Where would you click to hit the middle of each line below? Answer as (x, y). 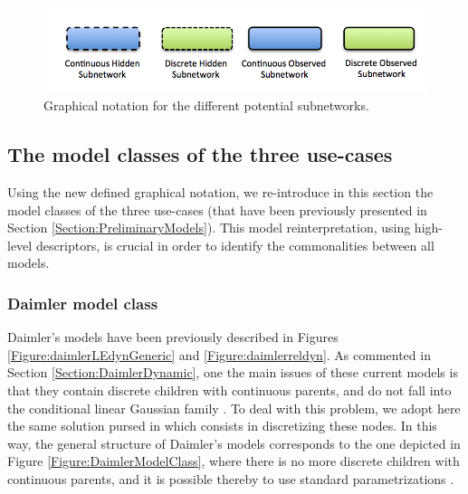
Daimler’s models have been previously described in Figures (173, 337)
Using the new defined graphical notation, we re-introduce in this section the (220, 192)
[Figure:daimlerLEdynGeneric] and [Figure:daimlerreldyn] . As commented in (219, 354)
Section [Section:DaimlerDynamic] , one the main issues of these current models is (233, 372)
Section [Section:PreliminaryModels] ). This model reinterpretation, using (209, 228)
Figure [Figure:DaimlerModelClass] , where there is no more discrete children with (234, 461)
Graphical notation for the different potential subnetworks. (206, 105)
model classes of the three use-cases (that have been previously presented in (217, 209)
